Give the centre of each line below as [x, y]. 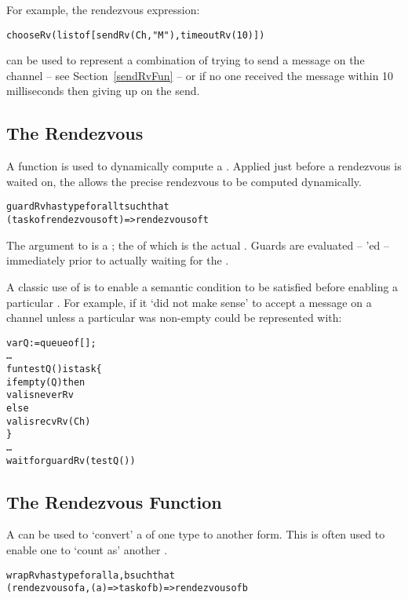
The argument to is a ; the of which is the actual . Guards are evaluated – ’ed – [198, 245]
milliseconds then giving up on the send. [103, 91]
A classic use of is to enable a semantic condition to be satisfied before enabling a [202, 286]
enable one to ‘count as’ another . [87, 550]
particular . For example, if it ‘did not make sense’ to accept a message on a [189, 302]
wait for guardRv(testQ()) [71, 460]
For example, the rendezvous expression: [103, 9]
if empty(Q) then [46, 382]
